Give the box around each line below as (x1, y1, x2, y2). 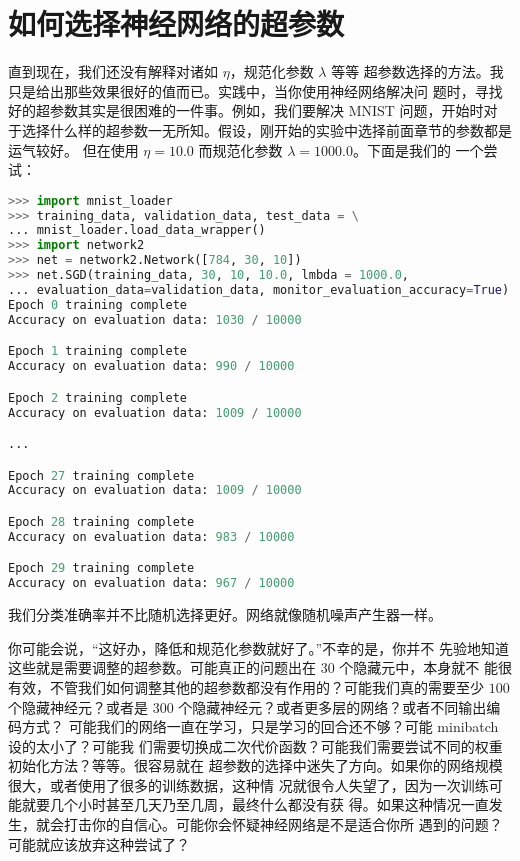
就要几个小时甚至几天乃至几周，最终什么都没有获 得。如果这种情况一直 (21, 794, 489, 815)
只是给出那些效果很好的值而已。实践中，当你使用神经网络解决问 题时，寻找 (8, 80, 503, 101)
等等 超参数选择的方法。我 (331, 61, 504, 82)
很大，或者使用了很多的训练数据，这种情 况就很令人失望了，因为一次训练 (8, 774, 489, 795)
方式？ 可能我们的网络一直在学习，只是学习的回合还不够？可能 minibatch (21, 716, 499, 737)
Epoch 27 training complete (8, 468, 195, 483)
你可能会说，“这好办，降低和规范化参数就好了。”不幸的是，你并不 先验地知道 (8, 637, 509, 658)
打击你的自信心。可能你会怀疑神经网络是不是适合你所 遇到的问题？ (63, 814, 503, 835)
